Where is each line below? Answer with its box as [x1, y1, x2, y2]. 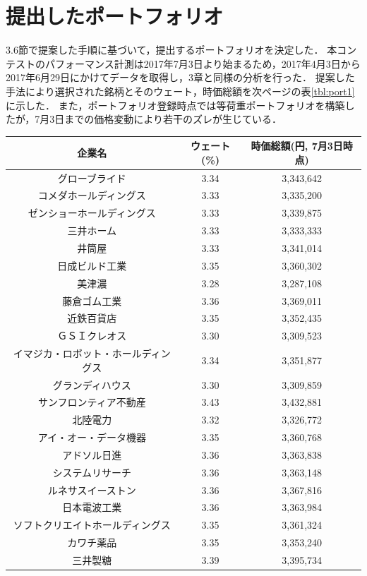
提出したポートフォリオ [6, 1, 224, 30]
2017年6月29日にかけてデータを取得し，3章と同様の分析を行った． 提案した [6, 70, 355, 85]
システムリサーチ [52, 464, 132, 479]
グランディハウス [52, 377, 131, 392]
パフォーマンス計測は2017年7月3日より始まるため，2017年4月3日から [44, 56, 361, 71]
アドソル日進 [62, 447, 122, 462]
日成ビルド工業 [57, 258, 127, 272]
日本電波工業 [62, 500, 122, 515]
